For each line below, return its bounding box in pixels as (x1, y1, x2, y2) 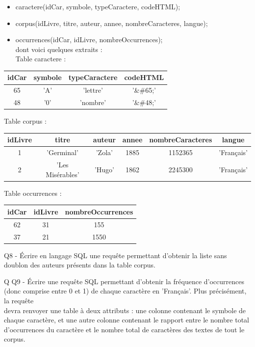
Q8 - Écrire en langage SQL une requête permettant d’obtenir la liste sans (4, 250, 227, 260)
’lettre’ (83, 85, 103, 95)
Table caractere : (15, 53, 66, 64)
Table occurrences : (4, 187, 62, 198)
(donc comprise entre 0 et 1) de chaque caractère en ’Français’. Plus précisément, (4, 286, 247, 296)
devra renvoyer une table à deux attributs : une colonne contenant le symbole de (4, 305, 246, 315)
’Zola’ (96, 147, 113, 158)
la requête (4, 295, 34, 305)
